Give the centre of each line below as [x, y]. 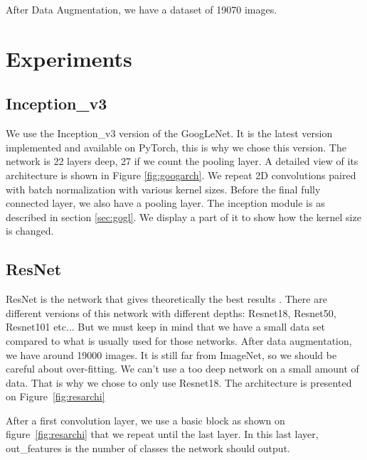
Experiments [69, 58]
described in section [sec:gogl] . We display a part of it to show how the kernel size [183, 216]
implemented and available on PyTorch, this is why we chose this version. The [176, 147]
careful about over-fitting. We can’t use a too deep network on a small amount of [182, 369]
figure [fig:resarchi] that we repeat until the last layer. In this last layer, [162, 434]
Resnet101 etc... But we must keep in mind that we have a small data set [165, 327]
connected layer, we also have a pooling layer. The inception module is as [165, 203]
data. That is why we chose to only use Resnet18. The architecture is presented [179, 382]
